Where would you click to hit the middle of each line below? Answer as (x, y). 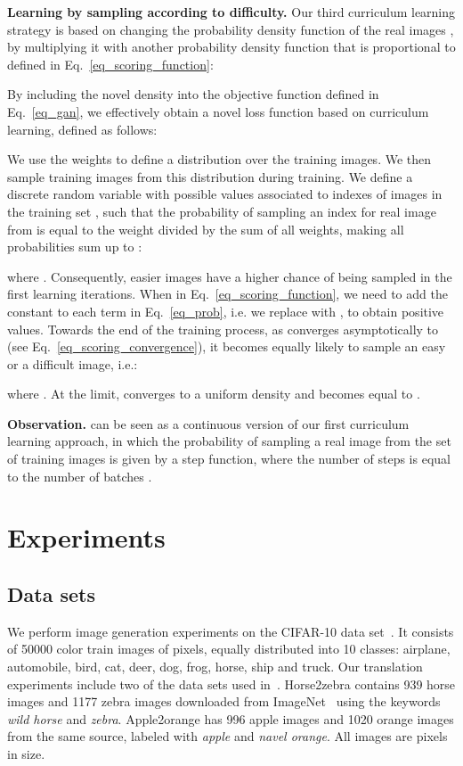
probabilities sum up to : (75, 247)
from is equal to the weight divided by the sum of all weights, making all (206, 229)
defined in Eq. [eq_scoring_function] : (110, 64)
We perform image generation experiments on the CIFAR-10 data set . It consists (231, 631)
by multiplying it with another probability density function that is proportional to (231, 47)
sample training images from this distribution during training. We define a (210, 176)
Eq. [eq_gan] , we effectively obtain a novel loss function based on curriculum (218, 111)
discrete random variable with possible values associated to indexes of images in (225, 194)
